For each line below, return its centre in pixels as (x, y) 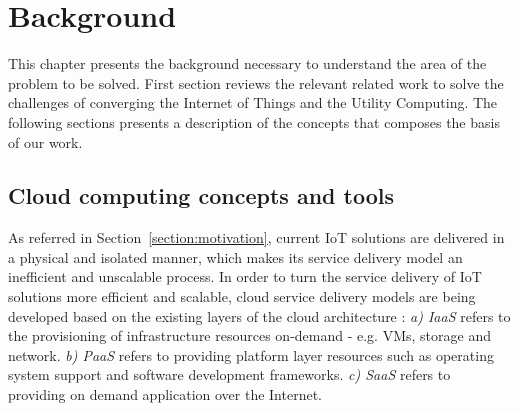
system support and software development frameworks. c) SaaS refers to (229, 374)
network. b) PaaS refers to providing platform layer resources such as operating (251, 354)
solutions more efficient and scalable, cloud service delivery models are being (242, 296)
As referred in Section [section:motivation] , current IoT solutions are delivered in (256, 237)
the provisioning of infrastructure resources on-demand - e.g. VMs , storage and (249, 335)
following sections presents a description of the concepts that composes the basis (254, 121)
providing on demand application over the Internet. (165, 394)
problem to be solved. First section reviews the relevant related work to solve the (256, 82)
